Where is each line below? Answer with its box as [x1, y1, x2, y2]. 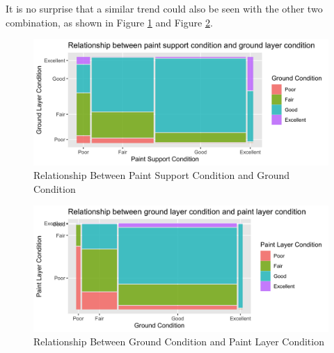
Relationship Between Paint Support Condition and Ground [33, 168, 290, 182]
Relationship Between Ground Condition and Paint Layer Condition [33, 334, 324, 349]
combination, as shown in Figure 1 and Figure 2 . [6, 15, 213, 29]
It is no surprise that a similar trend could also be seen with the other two [6, 1, 323, 15]
